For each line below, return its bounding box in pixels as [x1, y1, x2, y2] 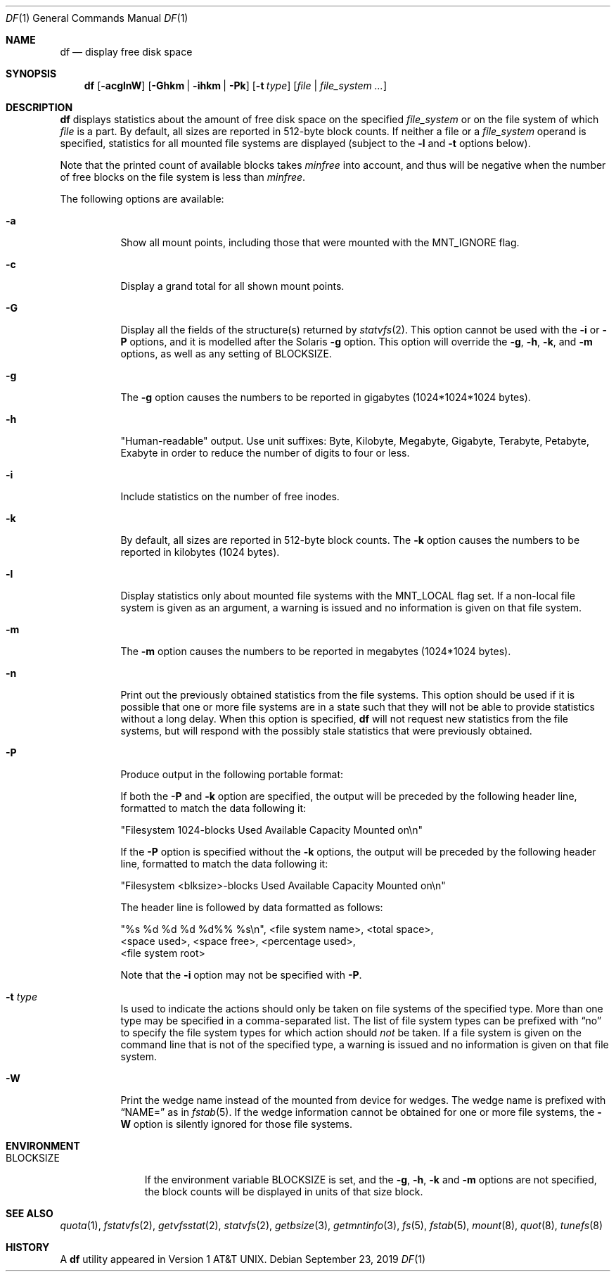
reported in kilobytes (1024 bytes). [120, 546, 280, 558]
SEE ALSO [6, 1207, 53, 1219]
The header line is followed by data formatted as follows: [120, 901, 383, 913]
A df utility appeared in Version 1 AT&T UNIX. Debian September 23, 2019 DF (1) [60, 1253, 426, 1265]
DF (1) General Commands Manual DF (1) [6, 12, 188, 24]
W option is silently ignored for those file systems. [120, 1118, 353, 1130]
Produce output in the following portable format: [120, 768, 344, 780]
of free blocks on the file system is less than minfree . [60, 171, 306, 183]
